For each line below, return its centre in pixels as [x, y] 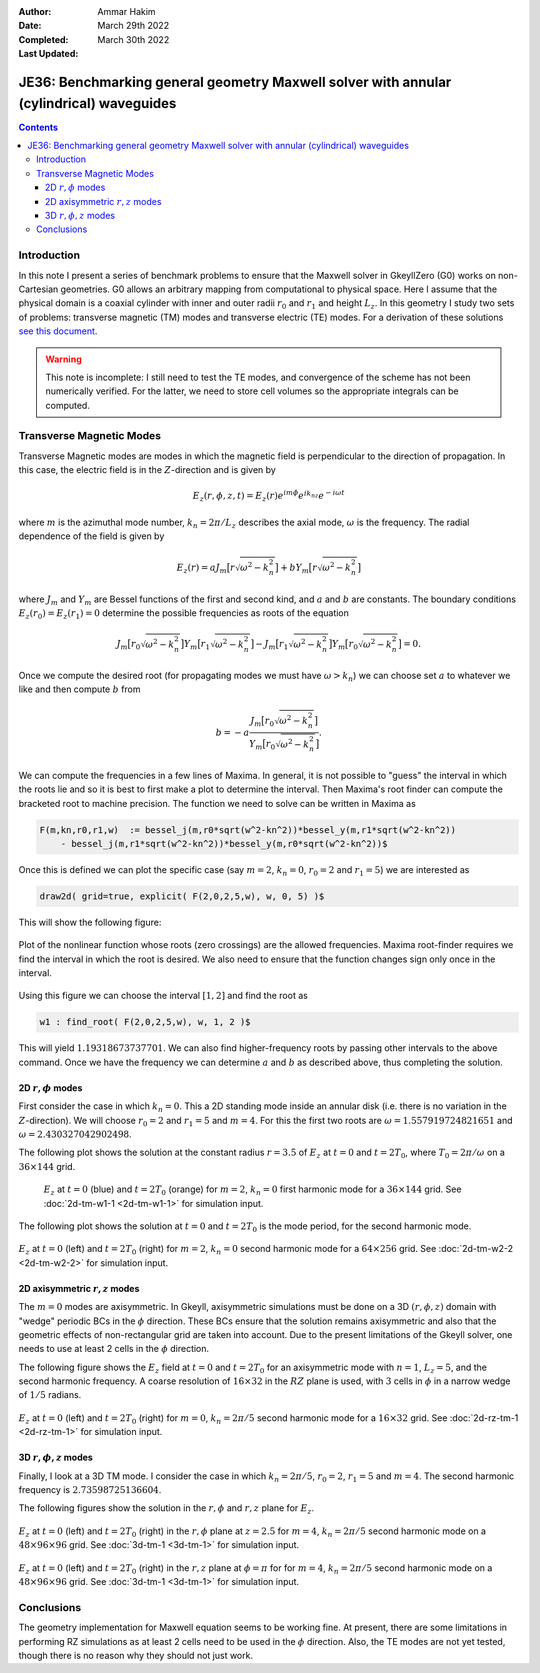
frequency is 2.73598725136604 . [90, 1490]
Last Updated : [48, 54]
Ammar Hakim [126, 11]
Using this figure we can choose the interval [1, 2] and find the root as [163, 996]
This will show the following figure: [90, 922]
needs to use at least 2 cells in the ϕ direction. [114, 1349]
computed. [67, 405]
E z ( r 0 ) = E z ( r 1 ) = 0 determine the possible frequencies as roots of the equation [184, 613]
